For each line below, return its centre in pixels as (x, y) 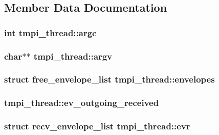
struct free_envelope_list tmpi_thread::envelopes (109, 79)
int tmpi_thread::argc (50, 32)
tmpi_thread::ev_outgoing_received (82, 103)
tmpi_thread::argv (73, 56)
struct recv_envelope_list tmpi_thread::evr (97, 126)
